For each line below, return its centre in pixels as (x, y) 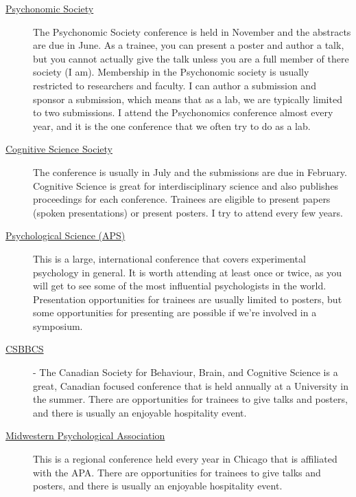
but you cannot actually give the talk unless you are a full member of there (191, 58)
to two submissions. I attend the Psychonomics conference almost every (183, 112)
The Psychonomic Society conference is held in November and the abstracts (192, 31)
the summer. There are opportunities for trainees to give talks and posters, (190, 399)
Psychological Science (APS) (66, 235)
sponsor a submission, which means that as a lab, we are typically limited (188, 99)
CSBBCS (25, 349)
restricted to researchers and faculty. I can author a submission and (175, 85)
